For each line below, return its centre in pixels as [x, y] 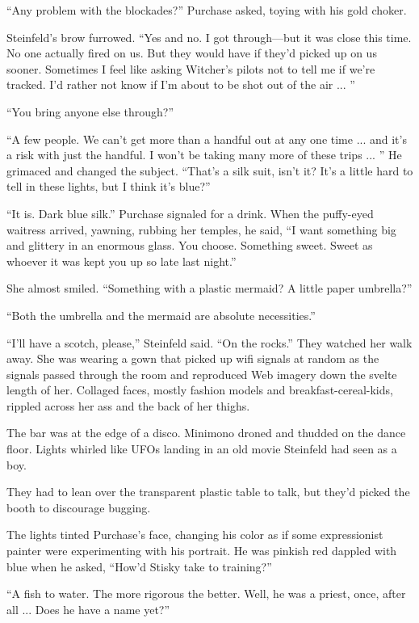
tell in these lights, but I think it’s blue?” [109, 186]
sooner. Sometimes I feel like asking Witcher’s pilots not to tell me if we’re [191, 68]
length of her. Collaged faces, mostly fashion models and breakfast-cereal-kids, [200, 390]
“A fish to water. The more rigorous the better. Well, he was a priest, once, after [206, 594]
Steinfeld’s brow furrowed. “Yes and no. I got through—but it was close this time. [209, 37]
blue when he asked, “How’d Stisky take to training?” [139, 566]
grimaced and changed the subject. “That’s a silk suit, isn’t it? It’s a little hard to [210, 170]
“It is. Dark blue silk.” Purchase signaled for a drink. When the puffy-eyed [190, 213]
